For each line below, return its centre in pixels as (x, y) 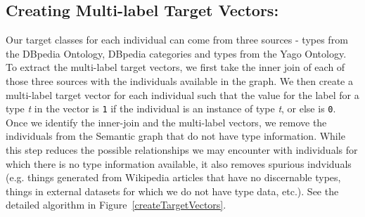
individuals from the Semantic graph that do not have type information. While (175, 136)
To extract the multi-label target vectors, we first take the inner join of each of (175, 67)
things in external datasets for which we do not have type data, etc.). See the (172, 191)
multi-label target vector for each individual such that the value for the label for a (182, 94)
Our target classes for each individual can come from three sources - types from (177, 40)
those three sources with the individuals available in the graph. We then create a (179, 80)
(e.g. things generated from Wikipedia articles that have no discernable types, (173, 177)
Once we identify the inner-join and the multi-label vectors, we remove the (166, 122)
